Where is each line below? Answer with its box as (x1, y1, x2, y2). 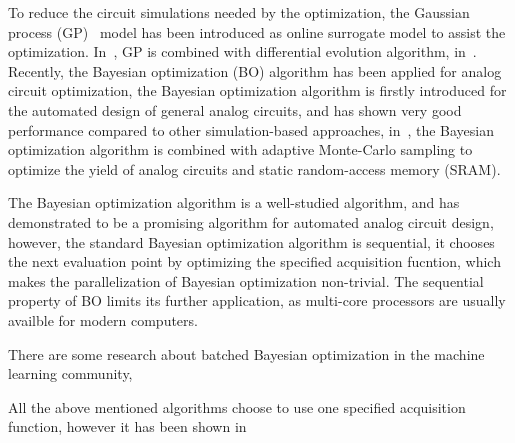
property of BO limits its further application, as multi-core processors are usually (8, 290, 506, 311)
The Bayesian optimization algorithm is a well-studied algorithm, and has (8, 192, 460, 213)
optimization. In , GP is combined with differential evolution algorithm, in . (8, 41, 477, 62)
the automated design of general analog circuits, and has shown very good (8, 99, 462, 120)
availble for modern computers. (8, 309, 198, 330)
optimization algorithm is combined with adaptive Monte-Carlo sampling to (8, 139, 473, 160)
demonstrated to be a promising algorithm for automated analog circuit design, (8, 211, 494, 232)
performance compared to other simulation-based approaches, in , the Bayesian (8, 119, 495, 140)
